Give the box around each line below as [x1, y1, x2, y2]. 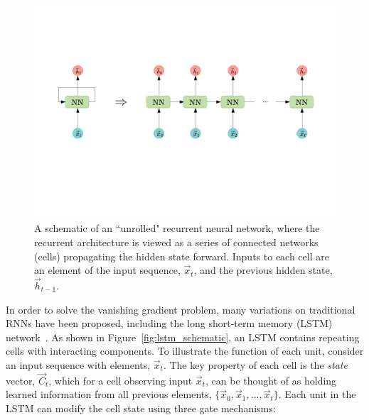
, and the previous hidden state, [193, 262, 333, 277]
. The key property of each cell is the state [163, 357, 348, 372]
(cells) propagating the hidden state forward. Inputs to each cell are [34, 248, 329, 263]
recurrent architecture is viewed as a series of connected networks [34, 234, 319, 249]
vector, [6, 372, 36, 387]
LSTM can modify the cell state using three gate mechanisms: [6, 400, 276, 415]
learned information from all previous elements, [6, 387, 212, 402]
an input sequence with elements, [6, 357, 151, 372]
